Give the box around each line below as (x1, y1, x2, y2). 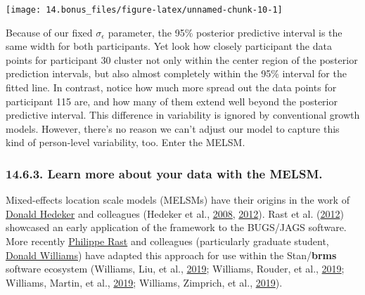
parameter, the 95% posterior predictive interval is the (108, 25, 342, 39)
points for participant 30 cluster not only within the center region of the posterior (6, 52, 358, 67)
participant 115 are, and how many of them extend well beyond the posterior (6, 93, 338, 108)
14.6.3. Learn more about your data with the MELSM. (6, 164, 323, 182)
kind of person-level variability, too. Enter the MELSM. (6, 135, 245, 150)
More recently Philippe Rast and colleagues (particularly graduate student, (6, 234, 329, 248)
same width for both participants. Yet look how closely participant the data (6, 39, 332, 53)
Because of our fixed (6, 25, 93, 39)
